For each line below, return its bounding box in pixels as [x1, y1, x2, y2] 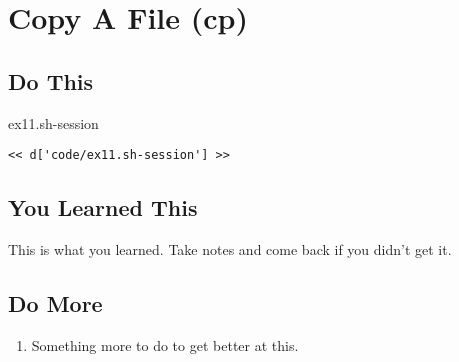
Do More [8, 288, 103, 319]
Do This [8, 65, 94, 96]
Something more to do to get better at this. [31, 334, 299, 355]
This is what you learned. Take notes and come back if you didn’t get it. [8, 239, 452, 260]
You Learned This [8, 192, 198, 223]
